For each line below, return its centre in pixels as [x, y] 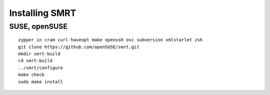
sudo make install [41, 82]
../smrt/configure [41, 68]
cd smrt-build [35, 61]
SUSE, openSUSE [38, 26]
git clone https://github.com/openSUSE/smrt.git [79, 47]
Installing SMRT [43, 13]
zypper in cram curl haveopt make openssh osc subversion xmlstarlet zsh [110, 40]
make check [31, 75]
